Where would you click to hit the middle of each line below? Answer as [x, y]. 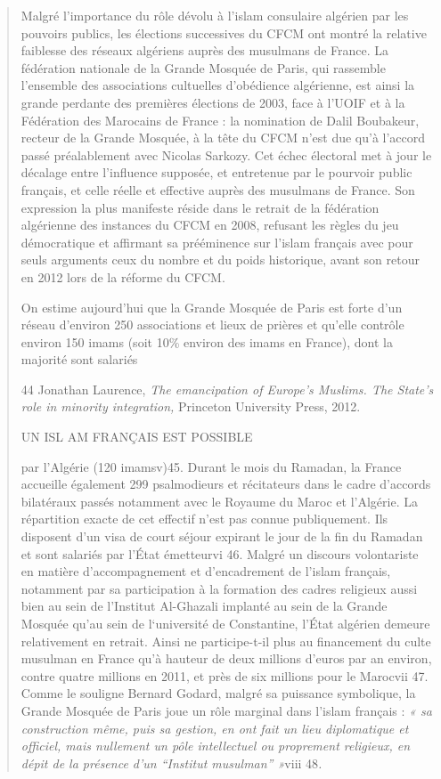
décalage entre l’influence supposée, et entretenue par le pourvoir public [216, 172]
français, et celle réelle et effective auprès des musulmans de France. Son [218, 189]
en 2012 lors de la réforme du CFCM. [123, 276]
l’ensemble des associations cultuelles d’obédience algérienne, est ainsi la [218, 85]
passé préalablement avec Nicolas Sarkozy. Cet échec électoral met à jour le [226, 154]
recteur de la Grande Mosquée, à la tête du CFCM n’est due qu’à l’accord [223, 138]
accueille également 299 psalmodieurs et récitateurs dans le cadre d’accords [226, 484]
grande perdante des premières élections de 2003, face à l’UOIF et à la [213, 102]
